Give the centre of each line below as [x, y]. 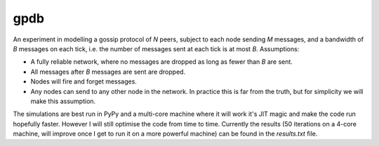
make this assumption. [63, 101]
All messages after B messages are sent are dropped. [108, 72]
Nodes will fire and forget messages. [84, 81]
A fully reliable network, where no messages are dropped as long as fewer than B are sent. [161, 62]
